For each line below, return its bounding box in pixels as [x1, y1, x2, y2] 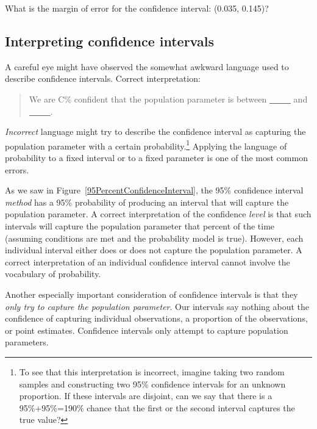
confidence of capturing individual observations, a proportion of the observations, [5, 312, 308, 325]
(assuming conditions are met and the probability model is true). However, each [5, 231, 304, 244]
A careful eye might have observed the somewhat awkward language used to [5, 60, 289, 73]
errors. [5, 163, 29, 176]
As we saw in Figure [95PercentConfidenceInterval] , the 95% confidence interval [5, 184, 304, 196]
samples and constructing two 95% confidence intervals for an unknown [19, 377, 286, 390]
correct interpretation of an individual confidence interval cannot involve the [5, 255, 290, 268]
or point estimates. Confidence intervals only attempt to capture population [5, 323, 288, 336]
